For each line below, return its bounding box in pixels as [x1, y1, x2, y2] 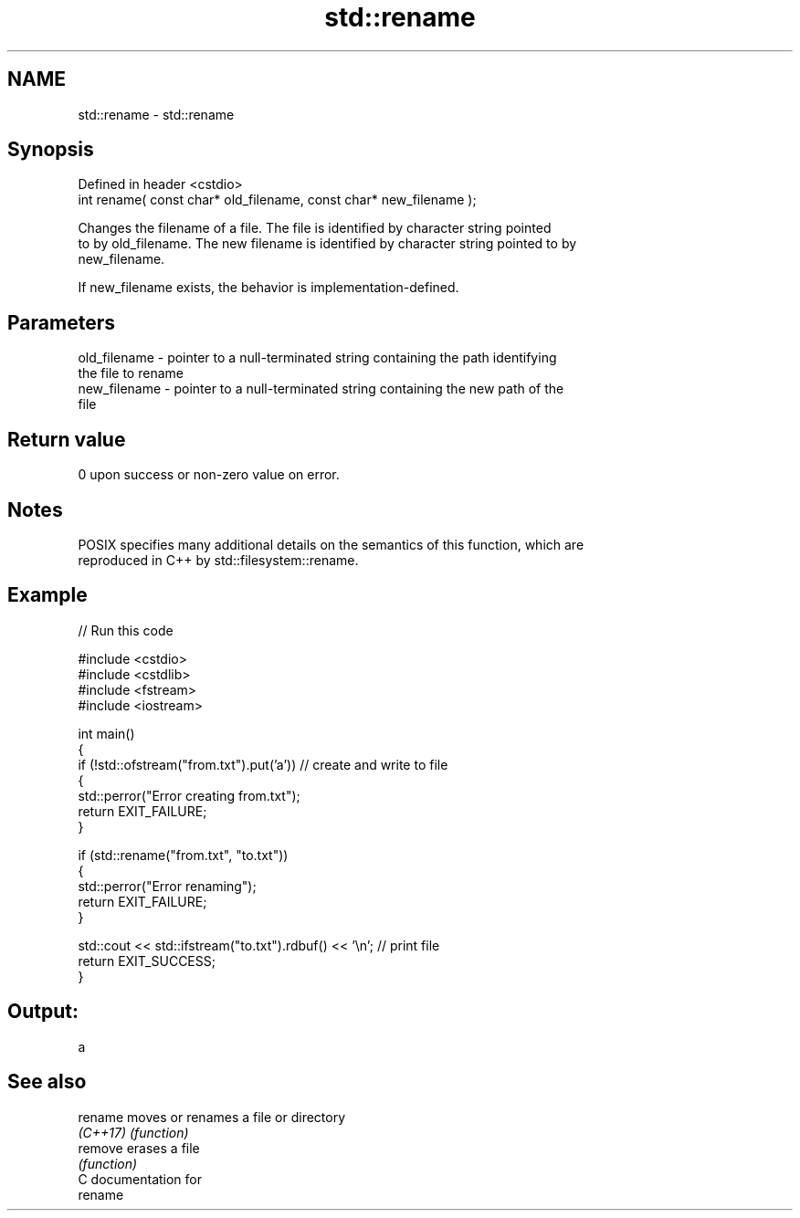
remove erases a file [78, 1139, 200, 1156]
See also [7, 1070, 87, 1094]
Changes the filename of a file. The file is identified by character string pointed [78, 220, 552, 236]
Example [7, 583, 88, 607]
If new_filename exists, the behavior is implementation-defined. [78, 279, 459, 296]
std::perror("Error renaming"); [78, 877, 257, 894]
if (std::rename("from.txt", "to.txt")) [78, 846, 289, 863]
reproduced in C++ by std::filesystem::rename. [78, 551, 359, 568]
